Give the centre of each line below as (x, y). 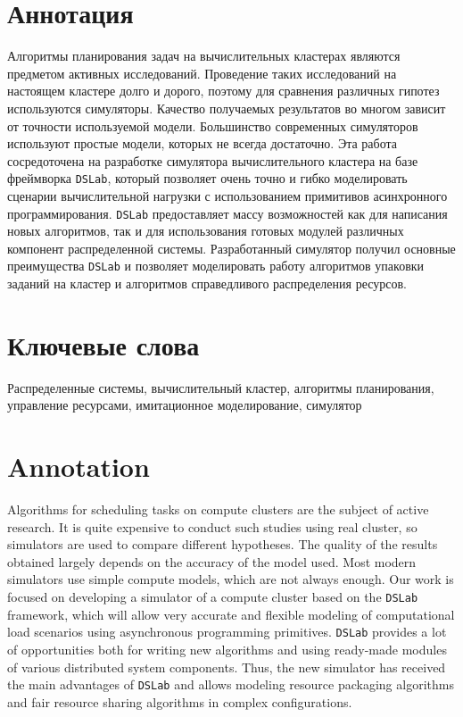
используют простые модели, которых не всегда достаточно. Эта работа (202, 143)
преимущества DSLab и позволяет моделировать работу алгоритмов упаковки (216, 266)
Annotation (79, 467)
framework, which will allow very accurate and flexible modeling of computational (231, 614)
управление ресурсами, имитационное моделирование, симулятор (185, 405)
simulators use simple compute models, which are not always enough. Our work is (231, 579)
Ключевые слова (103, 344)
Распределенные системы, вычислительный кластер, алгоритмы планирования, (221, 387)
